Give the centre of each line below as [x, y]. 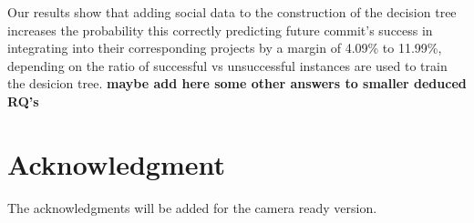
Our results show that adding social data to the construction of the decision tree [232, 12]
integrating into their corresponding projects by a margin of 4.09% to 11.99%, [225, 48]
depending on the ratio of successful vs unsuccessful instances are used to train [227, 65]
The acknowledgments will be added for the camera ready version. [192, 207]
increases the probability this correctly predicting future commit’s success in [220, 30]
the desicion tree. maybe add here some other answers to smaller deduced [237, 83]
